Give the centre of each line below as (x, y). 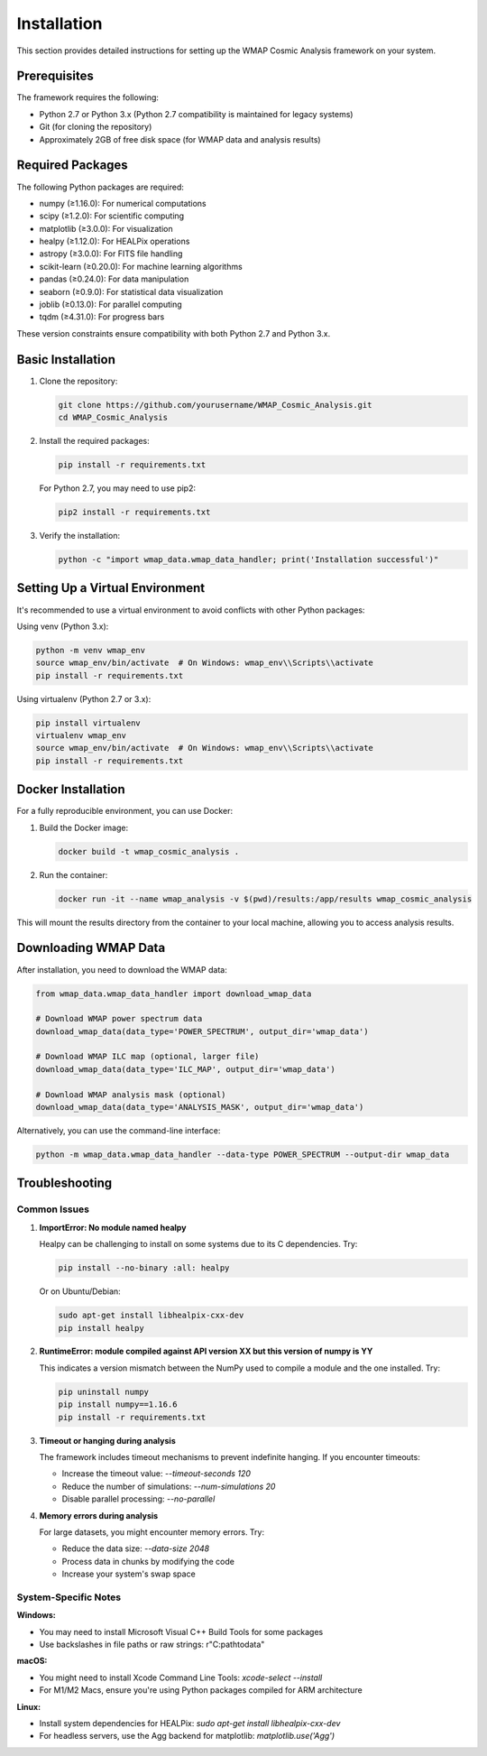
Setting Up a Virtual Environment (111, 588)
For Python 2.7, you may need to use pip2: (117, 488)
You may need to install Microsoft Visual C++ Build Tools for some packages (181, 1631)
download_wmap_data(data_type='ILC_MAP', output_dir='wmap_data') (185, 1069)
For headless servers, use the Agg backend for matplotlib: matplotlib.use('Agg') (187, 1736)
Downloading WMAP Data (91, 948)
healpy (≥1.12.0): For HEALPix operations (115, 241)
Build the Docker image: (84, 827)
